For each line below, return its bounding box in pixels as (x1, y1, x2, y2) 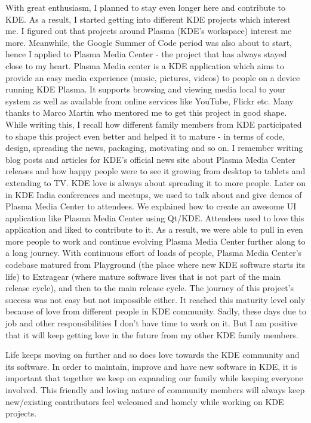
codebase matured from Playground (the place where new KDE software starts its (5, 258, 306, 271)
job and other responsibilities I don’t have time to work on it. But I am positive (5, 317, 298, 329)
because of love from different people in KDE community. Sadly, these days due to (5, 305, 306, 317)
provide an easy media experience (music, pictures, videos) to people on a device (5, 71, 300, 84)
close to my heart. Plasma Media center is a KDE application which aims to (5, 59, 284, 72)
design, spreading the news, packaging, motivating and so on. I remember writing (5, 141, 303, 154)
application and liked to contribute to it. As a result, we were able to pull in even (5, 223, 303, 236)
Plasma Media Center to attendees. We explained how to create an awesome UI (5, 200, 297, 212)
